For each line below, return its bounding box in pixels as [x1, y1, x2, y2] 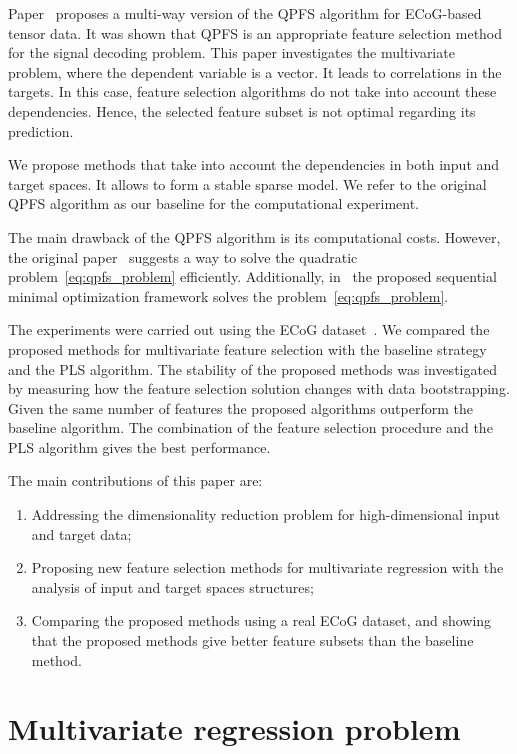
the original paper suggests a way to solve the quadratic [8, 246, 358, 267]
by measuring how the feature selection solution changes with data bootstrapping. [8, 378, 510, 399]
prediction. [8, 120, 74, 141]
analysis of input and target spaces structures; [31, 576, 314, 597]
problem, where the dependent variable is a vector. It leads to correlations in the [8, 61, 502, 82]
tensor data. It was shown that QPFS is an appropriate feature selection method [8, 22, 503, 43]
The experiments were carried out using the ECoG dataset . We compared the [8, 319, 490, 340]
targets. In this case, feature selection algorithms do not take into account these [8, 81, 497, 102]
